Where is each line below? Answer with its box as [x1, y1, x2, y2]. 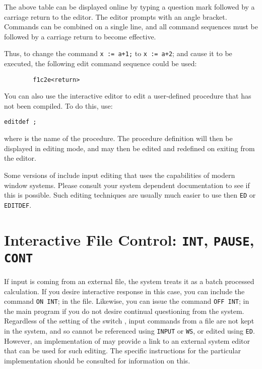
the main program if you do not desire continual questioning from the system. [4, 305, 244, 316]
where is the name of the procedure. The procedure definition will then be [4, 133, 233, 144]
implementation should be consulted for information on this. [4, 355, 190, 365]
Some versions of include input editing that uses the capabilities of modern [4, 169, 235, 180]
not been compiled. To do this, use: [4, 100, 113, 111]
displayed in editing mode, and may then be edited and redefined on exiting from [4, 143, 255, 153]
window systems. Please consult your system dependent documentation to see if [4, 179, 250, 190]
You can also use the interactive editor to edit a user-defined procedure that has [4, 90, 251, 101]
